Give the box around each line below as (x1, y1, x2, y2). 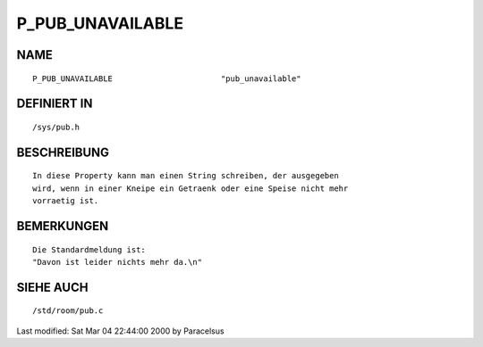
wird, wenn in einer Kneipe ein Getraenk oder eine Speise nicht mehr (32, 183, 349, 194)
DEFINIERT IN (16, 96, 93, 112)
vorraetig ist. (32, 196, 99, 206)
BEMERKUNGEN (16, 219, 109, 234)
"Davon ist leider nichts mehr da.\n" (32, 257, 203, 267)
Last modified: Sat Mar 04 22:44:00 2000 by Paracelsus (16, 326, 225, 336)
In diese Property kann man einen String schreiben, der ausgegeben (32, 170, 339, 181)
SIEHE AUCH (16, 279, 89, 294)
